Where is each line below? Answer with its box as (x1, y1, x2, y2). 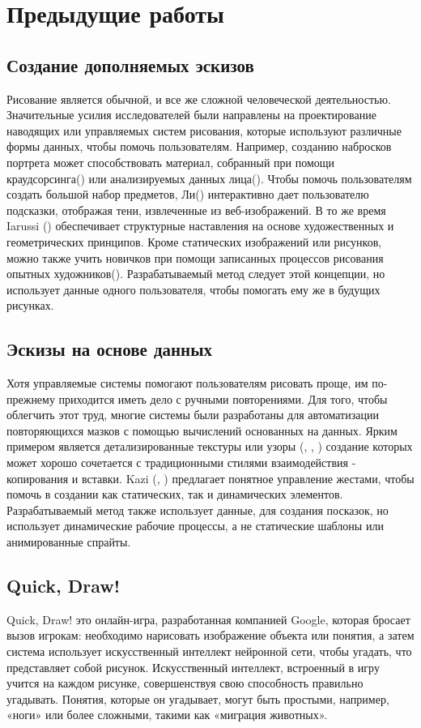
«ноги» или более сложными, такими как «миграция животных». (6, 706, 328, 723)
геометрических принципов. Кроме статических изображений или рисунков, (6, 233, 382, 250)
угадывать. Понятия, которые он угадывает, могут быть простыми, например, (6, 690, 389, 707)
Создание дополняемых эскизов (6, 52, 254, 77)
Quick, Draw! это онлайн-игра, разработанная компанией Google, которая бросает (6, 610, 410, 627)
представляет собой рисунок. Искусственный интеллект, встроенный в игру (6, 658, 380, 675)
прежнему (6, 390, 55, 407)
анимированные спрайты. (6, 533, 131, 550)
